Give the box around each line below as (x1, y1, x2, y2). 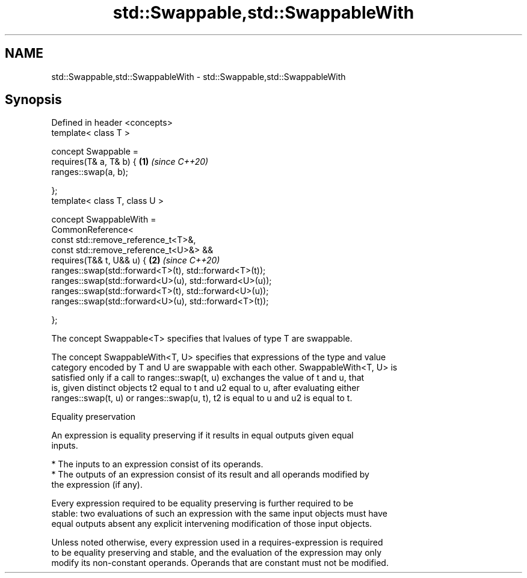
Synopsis (5, 92, 62, 108)
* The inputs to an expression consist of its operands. (51, 459, 263, 470)
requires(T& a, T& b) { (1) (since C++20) (51, 156, 209, 167)
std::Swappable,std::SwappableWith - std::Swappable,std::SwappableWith (51, 71, 346, 82)
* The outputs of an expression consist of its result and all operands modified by (51, 469, 369, 480)
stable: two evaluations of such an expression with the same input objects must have (51, 508, 387, 519)
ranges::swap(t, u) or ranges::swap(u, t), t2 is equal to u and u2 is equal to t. (51, 393, 353, 404)
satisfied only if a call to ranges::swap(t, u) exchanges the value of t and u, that (51, 372, 365, 383)
